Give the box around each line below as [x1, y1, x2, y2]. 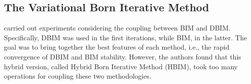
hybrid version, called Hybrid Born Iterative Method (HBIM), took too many [4, 61, 238, 71]
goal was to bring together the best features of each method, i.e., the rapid [4, 42, 229, 52]
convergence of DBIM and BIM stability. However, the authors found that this [4, 51, 241, 61]
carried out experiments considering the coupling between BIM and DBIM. [4, 23, 231, 33]
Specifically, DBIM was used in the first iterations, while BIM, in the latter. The [4, 32, 247, 42]
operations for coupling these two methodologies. [4, 71, 151, 81]
